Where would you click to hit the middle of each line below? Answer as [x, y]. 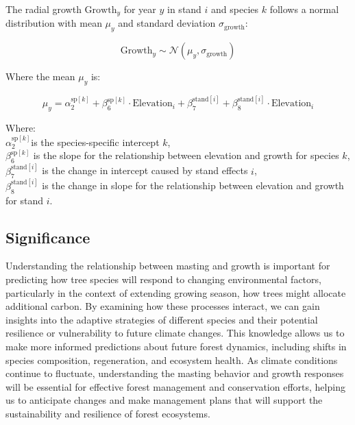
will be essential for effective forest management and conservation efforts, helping [175, 386]
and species [235, 9]
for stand [24, 200]
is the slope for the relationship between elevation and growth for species [186, 155]
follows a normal [304, 9]
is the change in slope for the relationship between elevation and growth [193, 185]
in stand [184, 9]
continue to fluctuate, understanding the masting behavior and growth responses [175, 373]
